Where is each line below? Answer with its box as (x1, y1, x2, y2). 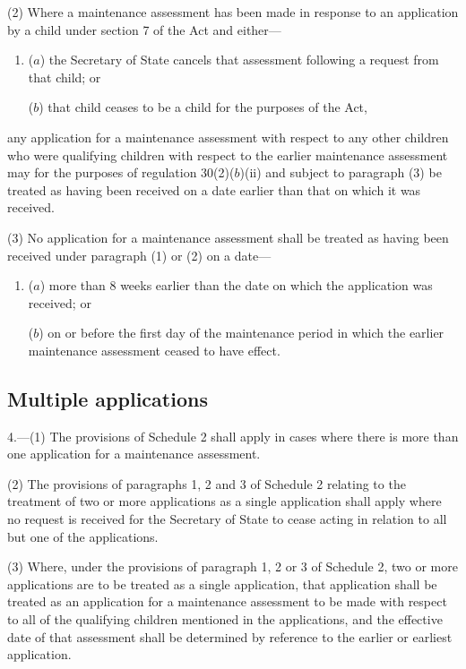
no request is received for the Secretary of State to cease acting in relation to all (7, 510, 447, 528)
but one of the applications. (7, 527, 159, 545)
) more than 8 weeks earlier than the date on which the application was (39, 276, 433, 295)
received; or (28, 293, 91, 312)
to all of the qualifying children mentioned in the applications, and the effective (7, 610, 443, 629)
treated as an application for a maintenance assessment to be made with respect (7, 592, 447, 611)
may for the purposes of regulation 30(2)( (7, 163, 235, 182)
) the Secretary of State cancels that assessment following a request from (39, 50, 439, 69)
